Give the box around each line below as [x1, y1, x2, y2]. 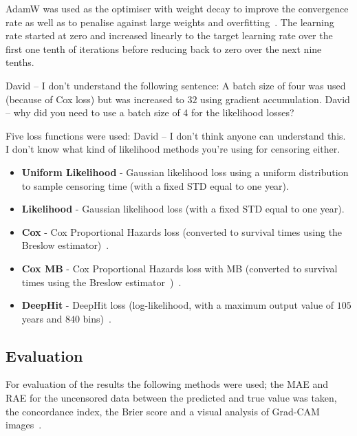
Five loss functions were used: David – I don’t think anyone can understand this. [6, 128, 346, 142]
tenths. [6, 55, 34, 69]
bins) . [83, 311, 111, 325]
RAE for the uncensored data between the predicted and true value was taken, [6, 391, 337, 405]
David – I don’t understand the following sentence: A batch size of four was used [6, 78, 346, 92]
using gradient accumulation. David [200, 91, 350, 106]
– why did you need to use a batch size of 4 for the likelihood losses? [6, 105, 294, 120]
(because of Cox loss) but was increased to [6, 91, 184, 106]
